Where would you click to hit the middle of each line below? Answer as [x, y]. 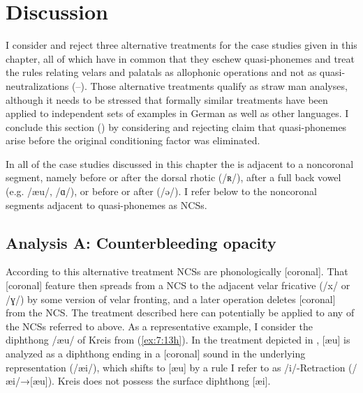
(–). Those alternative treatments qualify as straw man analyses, [210, 85]
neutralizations [37, 85]
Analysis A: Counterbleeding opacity [141, 242]
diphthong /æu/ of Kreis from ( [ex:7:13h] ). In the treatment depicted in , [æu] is [178, 340]
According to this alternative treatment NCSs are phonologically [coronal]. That [177, 271]
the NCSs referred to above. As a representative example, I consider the [159, 326]
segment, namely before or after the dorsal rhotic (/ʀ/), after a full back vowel [173, 177]
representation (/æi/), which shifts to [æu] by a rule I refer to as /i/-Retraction [176, 367]
